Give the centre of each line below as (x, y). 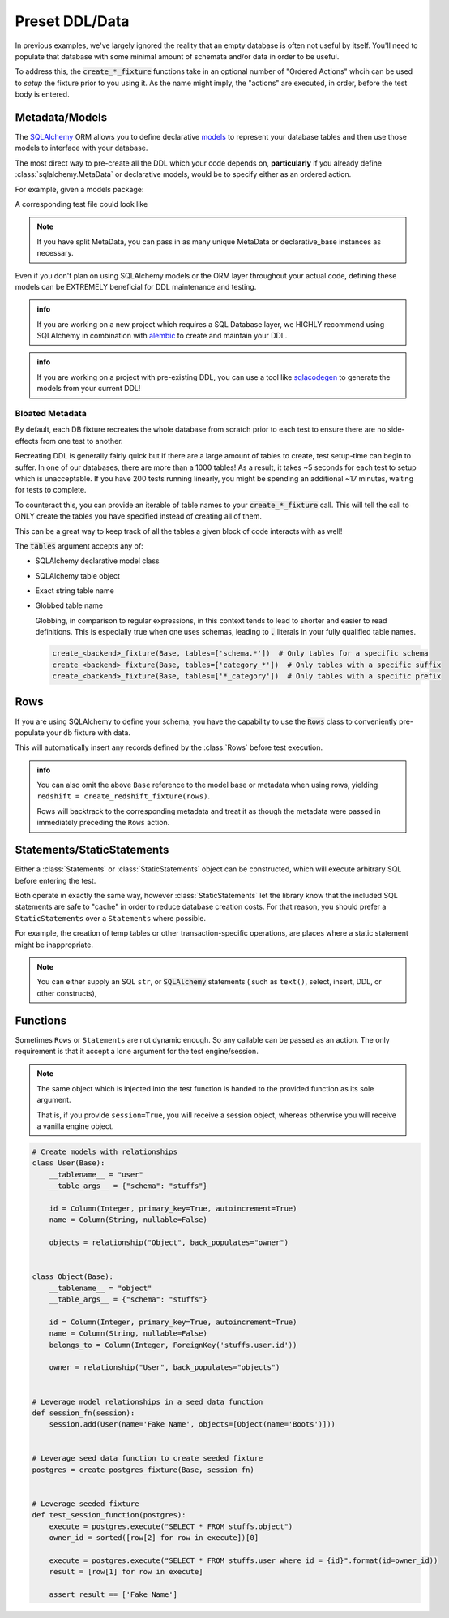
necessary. (56, 253)
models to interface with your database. (81, 148)
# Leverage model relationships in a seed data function (148, 1401)
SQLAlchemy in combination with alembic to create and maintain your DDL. (162, 336)
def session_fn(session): (83, 1413)
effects (27, 441)
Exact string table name (75, 591)
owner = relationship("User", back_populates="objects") (165, 1368)
